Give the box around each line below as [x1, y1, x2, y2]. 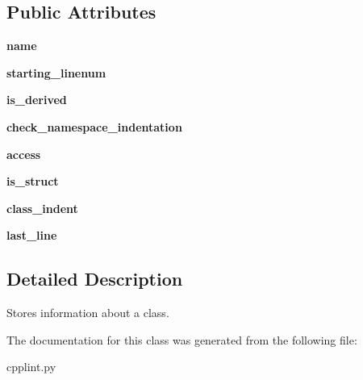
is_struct [6, 173, 59, 190]
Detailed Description [6, 266, 183, 291]
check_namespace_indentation [6, 118, 182, 135]
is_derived [6, 91, 67, 108]
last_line [6, 227, 57, 244]
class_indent [6, 199, 78, 216]
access [6, 145, 41, 162]
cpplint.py [6, 358, 56, 375]
